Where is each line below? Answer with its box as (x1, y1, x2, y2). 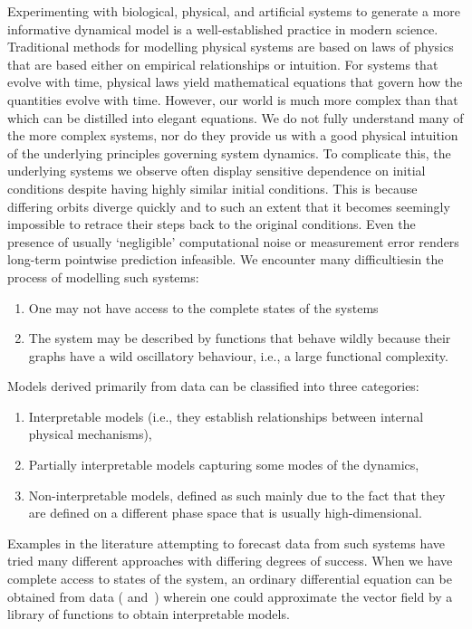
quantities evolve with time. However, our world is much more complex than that (7, 90, 458, 109)
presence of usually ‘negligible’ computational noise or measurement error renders (7, 232, 459, 251)
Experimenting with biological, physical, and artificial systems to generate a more (7, 2, 460, 20)
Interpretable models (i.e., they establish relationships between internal (28, 406, 424, 425)
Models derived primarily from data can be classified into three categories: (7, 376, 419, 396)
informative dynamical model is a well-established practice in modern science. (7, 19, 438, 38)
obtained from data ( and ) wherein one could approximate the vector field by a (7, 586, 453, 605)
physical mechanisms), (28, 424, 152, 443)
